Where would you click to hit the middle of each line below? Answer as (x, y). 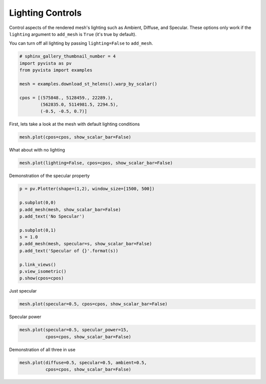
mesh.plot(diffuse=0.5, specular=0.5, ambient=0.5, (83, 362)
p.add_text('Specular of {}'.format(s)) (69, 251)
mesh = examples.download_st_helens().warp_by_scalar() (88, 84)
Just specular (23, 291)
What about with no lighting (37, 150)
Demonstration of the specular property (50, 176)
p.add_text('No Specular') (52, 216)
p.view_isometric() (43, 271)
